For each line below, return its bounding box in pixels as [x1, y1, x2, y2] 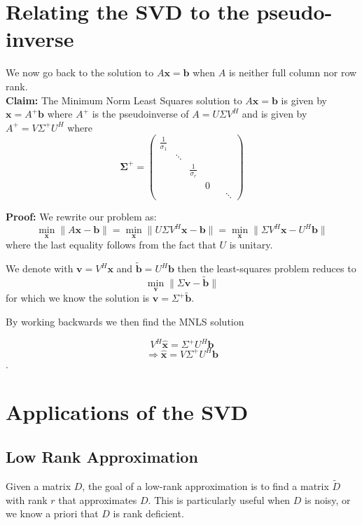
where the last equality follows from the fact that [6, 237, 216, 252]
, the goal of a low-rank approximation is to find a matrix [82, 478, 329, 493]
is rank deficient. [113, 506, 184, 521]
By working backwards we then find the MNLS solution [6, 314, 244, 328]
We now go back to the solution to [6, 65, 154, 80]
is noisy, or [305, 492, 351, 507]
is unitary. [229, 237, 273, 252]
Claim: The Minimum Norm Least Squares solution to [6, 92, 242, 107]
